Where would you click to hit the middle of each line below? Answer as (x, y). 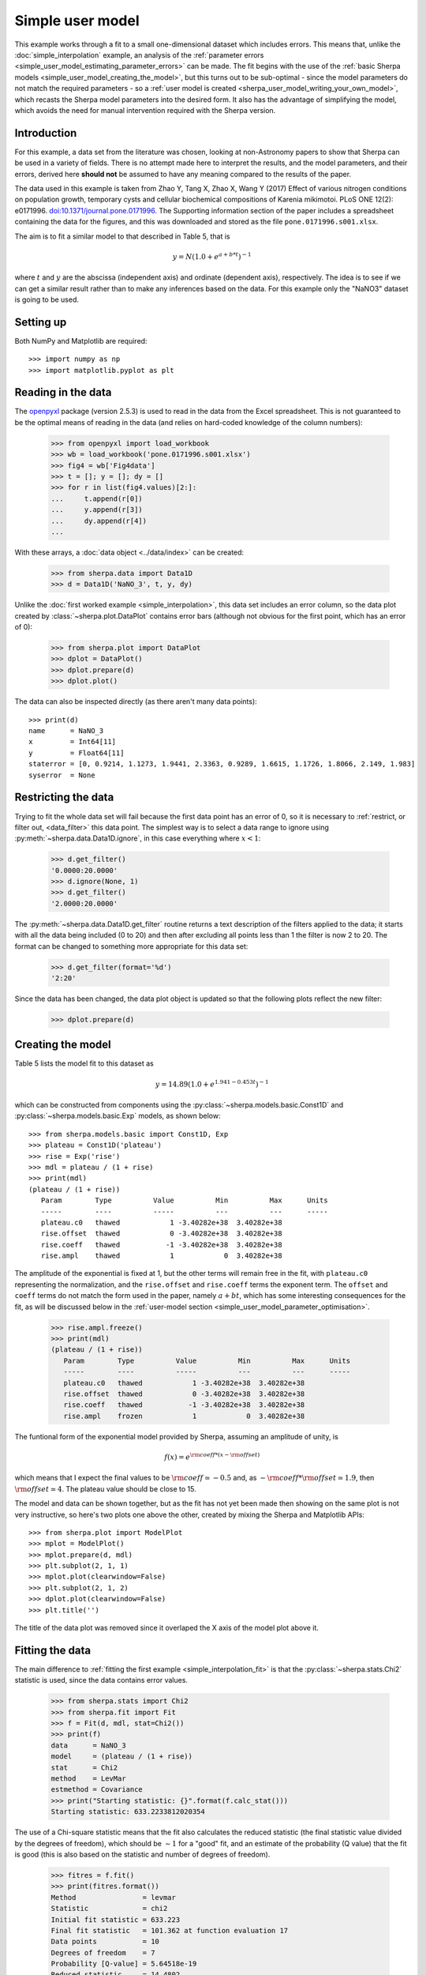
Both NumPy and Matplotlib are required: (81, 340)
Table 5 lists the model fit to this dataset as (84, 1063)
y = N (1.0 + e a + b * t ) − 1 (212, 256)
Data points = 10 (105, 1942)
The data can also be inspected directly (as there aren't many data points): (136, 702)
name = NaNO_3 (66, 731)
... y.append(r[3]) (97, 510)
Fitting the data (52, 1650)
